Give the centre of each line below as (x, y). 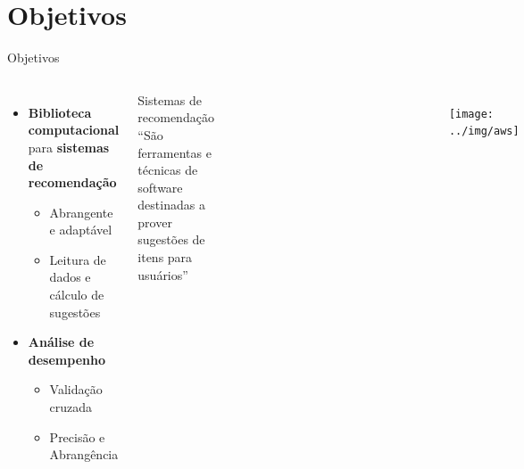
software (160, 187)
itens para (165, 257)
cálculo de (77, 295)
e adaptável (81, 230)
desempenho (67, 359)
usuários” (163, 274)
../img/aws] (484, 132)
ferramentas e (175, 152)
